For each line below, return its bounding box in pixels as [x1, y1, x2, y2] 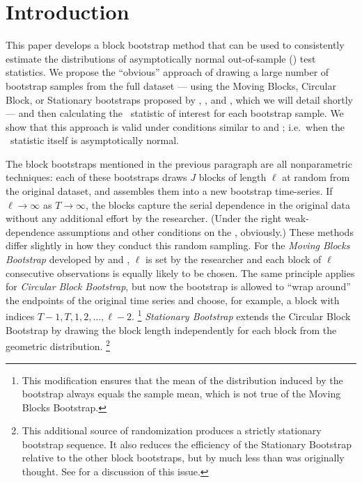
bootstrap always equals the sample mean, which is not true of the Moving [22, 386, 341, 401]
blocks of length [198, 170, 267, 184]
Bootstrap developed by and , [6, 252, 130, 267]
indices [6, 309, 35, 324]
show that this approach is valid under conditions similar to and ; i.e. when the [6, 119, 345, 134]
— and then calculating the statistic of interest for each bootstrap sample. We [6, 106, 344, 120]
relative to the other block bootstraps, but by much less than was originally [22, 450, 345, 465]
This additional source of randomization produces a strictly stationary [22, 423, 322, 438]
